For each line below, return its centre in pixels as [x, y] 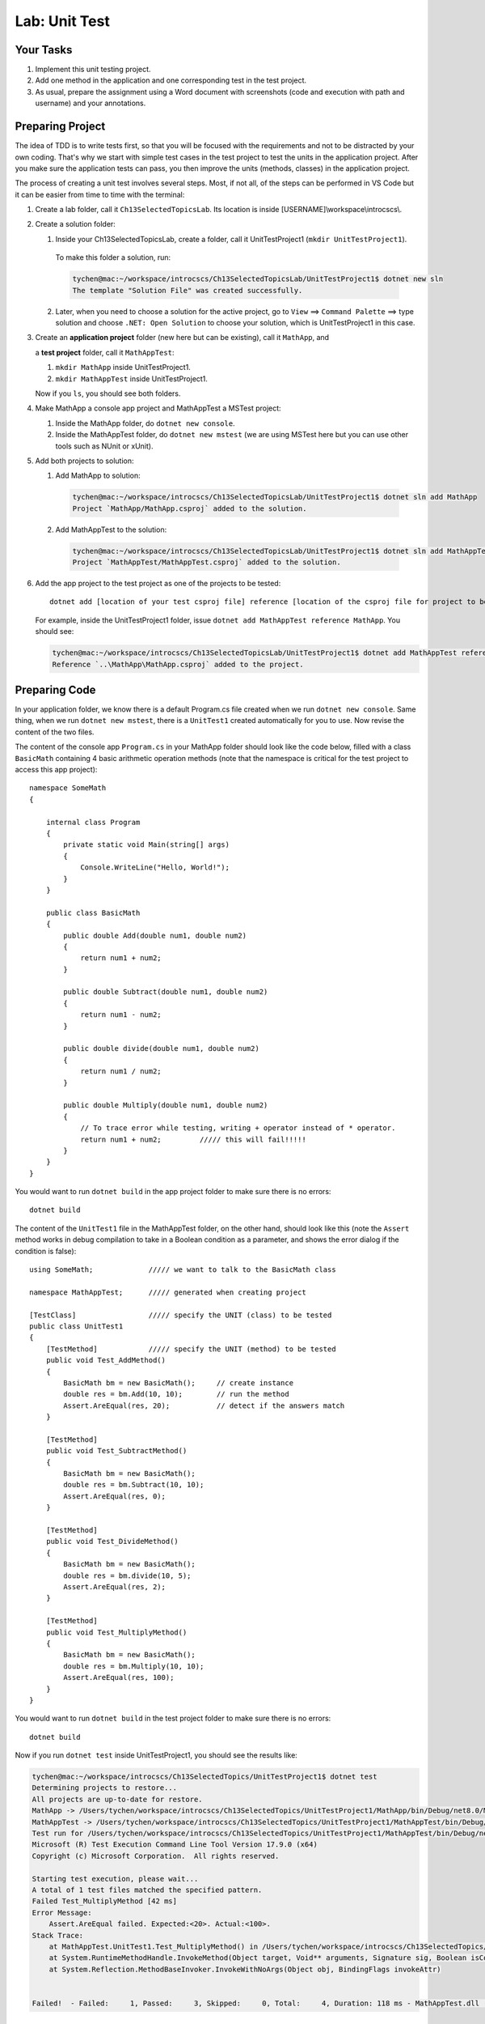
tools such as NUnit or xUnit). [104, 446]
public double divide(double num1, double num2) [162, 1049]
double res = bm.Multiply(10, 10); [134, 1666]
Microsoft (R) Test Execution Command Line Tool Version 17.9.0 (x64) [175, 1845]
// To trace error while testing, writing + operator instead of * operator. [238, 1128]
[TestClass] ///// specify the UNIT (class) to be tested [181, 1315]
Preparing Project [60, 127]
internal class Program [93, 822]
